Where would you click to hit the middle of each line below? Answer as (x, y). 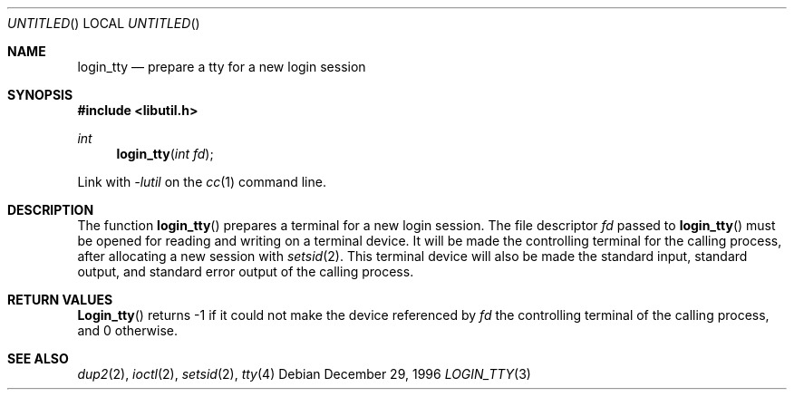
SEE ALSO (38, 358)
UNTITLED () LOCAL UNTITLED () (104, 23)
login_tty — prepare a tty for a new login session (222, 67)
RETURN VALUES (60, 300)
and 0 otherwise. (128, 330)
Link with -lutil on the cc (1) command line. (202, 182)
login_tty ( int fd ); (165, 154)
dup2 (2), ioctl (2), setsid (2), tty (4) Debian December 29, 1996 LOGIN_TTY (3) (304, 374)
